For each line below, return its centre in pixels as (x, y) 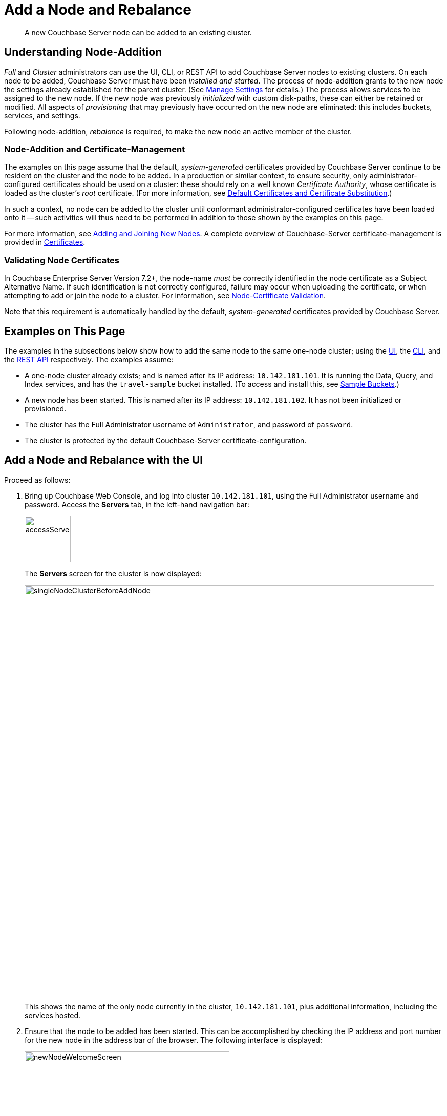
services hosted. (53, 1015)
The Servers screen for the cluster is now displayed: (113, 573)
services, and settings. (42, 115)
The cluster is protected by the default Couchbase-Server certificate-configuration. (166, 440)
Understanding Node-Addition (83, 52)
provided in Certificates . (45, 242)
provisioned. (46, 408)
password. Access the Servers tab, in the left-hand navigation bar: (137, 504)
